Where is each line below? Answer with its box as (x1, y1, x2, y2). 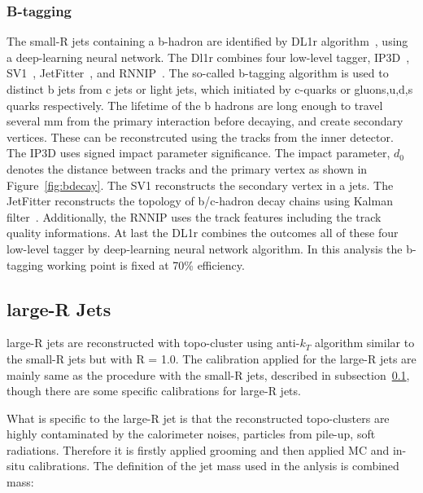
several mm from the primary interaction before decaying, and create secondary (7, 112, 403, 130)
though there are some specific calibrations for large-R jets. (7, 382, 301, 399)
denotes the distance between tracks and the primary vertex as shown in (7, 160, 368, 177)
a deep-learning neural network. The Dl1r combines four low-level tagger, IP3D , (7, 48, 410, 65)
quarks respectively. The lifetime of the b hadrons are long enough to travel (7, 96, 383, 113)
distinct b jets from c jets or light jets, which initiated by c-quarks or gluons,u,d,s (7, 81, 413, 97)
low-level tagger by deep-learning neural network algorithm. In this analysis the (7, 240, 403, 257)
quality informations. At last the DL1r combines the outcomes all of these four (7, 224, 399, 241)
